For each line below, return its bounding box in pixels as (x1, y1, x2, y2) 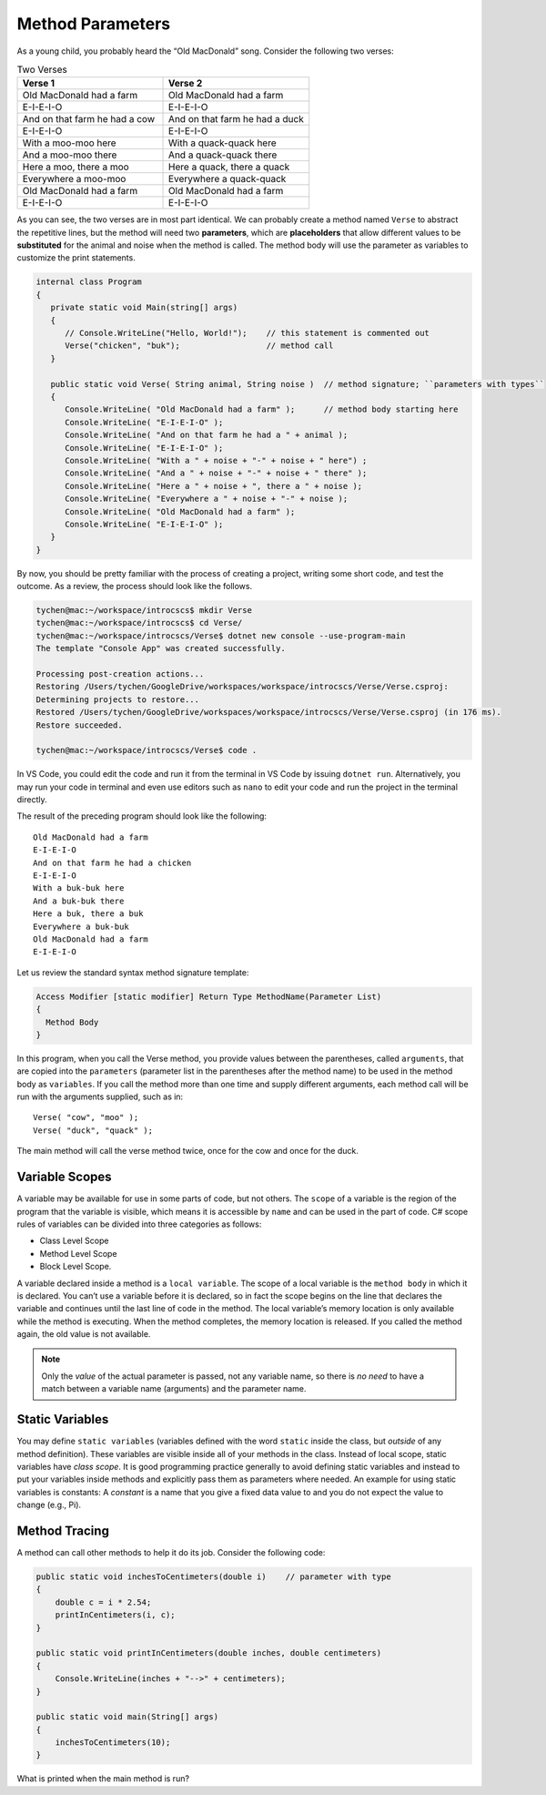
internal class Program (35, 277, 143, 287)
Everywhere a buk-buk (33, 921, 129, 932)
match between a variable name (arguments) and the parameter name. (41, 1383, 307, 1394)
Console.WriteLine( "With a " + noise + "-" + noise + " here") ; (65, 455, 368, 465)
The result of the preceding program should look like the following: (16, 811, 268, 821)
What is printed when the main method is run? (16, 1773, 190, 1784)
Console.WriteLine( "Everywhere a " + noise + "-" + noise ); (65, 494, 349, 505)
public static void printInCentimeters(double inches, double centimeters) (35, 1648, 382, 1658)
